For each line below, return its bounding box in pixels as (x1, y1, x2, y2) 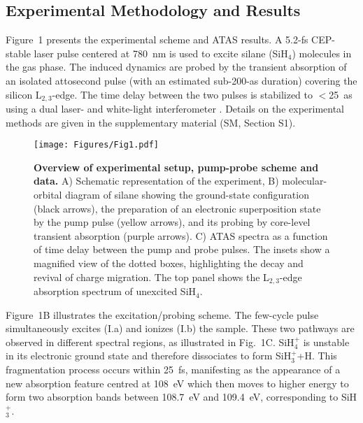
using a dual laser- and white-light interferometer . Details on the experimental (6, 101, 345, 116)
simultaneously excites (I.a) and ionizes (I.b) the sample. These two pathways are (6, 321, 355, 336)
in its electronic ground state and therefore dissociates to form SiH (6, 348, 292, 363)
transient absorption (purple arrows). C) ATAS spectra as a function (34, 228, 328, 243)
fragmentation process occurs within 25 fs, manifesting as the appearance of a (6, 362, 341, 377)
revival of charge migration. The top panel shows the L (34, 269, 269, 284)
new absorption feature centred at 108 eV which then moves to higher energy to (6, 375, 349, 390)
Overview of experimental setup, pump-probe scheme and (34, 159, 319, 174)
